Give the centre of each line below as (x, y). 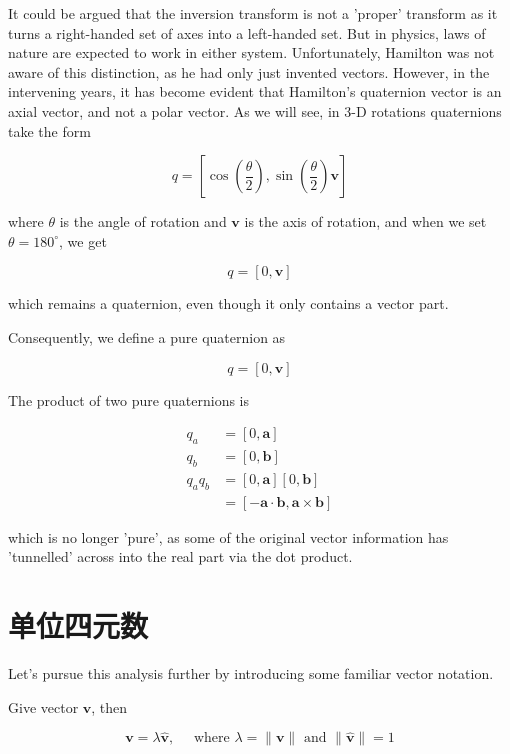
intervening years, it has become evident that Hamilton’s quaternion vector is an (255, 91)
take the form (49, 130)
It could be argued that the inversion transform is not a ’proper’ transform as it (253, 13)
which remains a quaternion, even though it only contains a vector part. (228, 303)
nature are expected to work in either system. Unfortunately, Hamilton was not (251, 52)
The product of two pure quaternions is (129, 399)
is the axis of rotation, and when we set (365, 221)
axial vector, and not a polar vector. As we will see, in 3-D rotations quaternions (255, 110)
